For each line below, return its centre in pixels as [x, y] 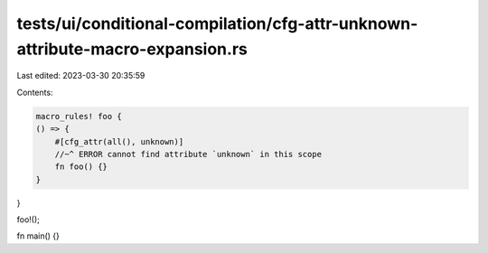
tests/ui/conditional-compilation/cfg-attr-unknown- [217, 23]
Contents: [35, 92]
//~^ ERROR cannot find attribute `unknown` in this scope [188, 154]
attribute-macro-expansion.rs [132, 49]
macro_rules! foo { [79, 116]
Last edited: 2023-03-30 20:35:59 [81, 76]
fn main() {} [38, 236]
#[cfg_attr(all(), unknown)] [119, 141]
